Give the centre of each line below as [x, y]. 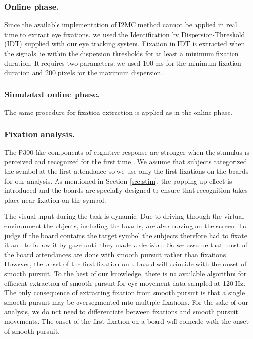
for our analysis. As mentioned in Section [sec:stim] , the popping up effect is [118, 180]
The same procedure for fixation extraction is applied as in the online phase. [118, 112]
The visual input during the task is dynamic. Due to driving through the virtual [124, 216]
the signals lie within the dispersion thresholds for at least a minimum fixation [122, 53]
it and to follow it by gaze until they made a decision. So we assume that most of [126, 245]
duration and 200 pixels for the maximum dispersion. [84, 72]
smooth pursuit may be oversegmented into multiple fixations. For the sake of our [126, 302]
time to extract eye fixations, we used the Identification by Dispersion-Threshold [125, 34]
